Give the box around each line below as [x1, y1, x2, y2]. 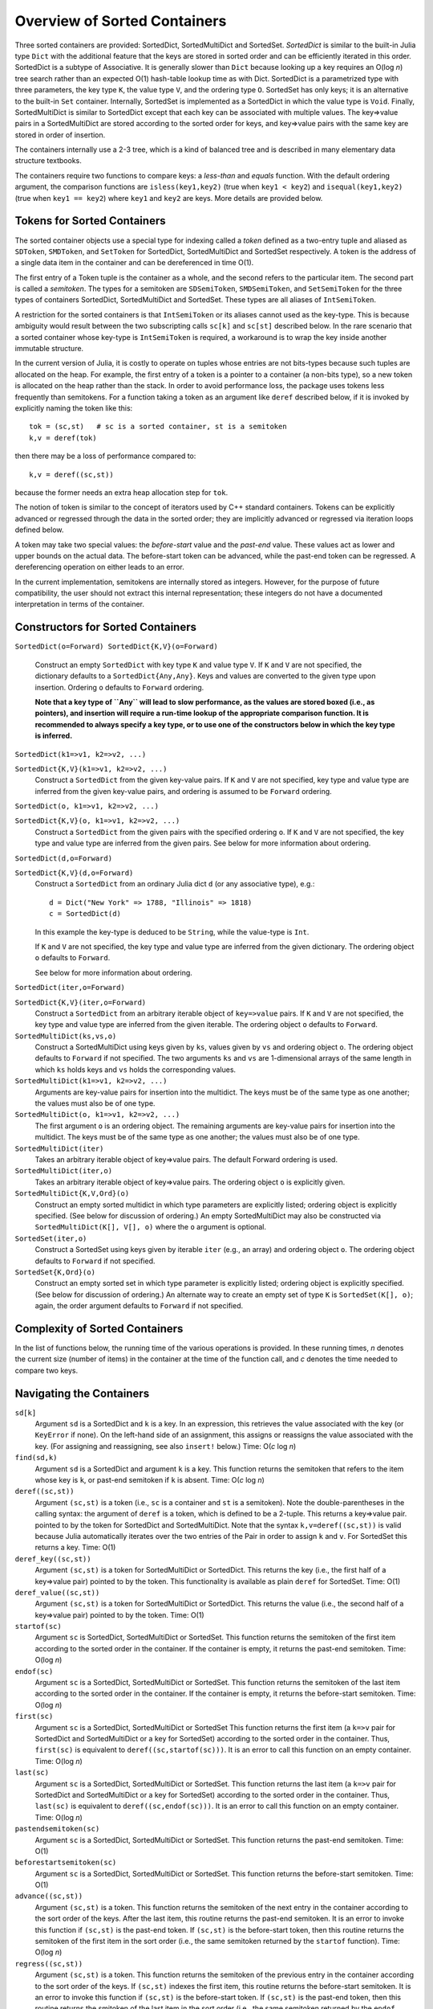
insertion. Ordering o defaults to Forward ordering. [34, 682, 204, 692]
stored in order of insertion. [14, 129, 106, 140]
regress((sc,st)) [14, 1959, 83, 1968]
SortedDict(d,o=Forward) [14, 853, 112, 863]
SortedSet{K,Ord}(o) [14, 1267, 96, 1277]
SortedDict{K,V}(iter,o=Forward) [14, 997, 147, 1007]
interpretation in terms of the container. [14, 599, 144, 609]
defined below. [14, 525, 64, 534]
